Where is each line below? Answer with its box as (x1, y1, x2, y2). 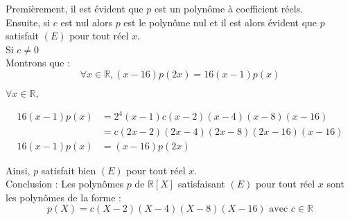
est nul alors (60, 15, 112, 29)
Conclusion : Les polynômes (6, 176, 123, 191)
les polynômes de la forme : (6, 190, 122, 204)
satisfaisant (177, 176, 225, 191)
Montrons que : (6, 55, 71, 70)
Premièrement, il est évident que (6, 1, 143, 15)
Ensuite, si (6, 15, 51, 29)
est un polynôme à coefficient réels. (155, 1, 304, 15)
